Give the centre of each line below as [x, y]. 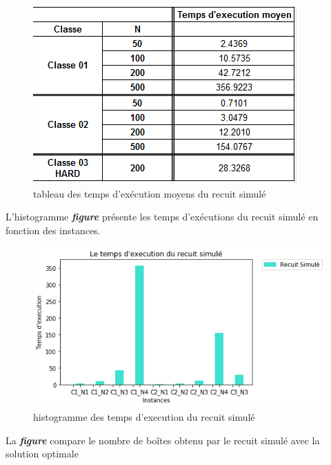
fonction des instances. [53, 230]
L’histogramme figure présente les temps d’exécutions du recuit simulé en [162, 217]
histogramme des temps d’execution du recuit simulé [144, 416]
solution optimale [42, 454]
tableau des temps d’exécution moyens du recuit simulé [150, 193]
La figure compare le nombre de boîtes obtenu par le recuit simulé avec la [163, 440]
